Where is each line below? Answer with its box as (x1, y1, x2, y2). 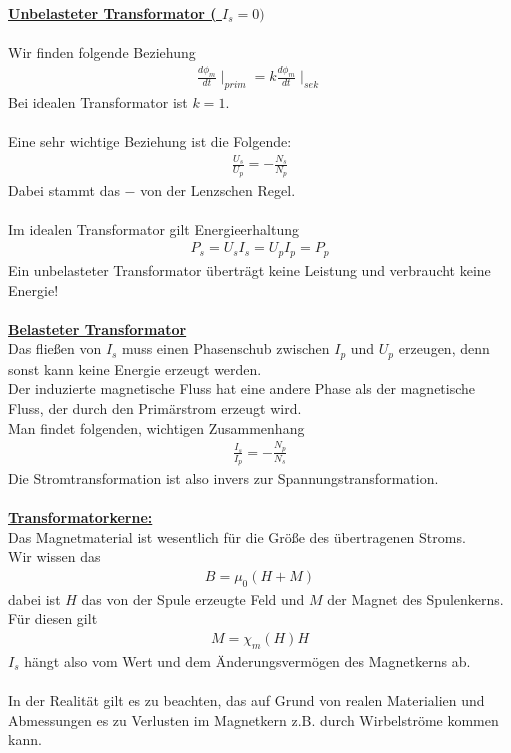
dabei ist (8, 588, 61, 609)
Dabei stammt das (8, 179, 120, 200)
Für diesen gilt (8, 608, 98, 629)
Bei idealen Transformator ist (8, 91, 188, 112)
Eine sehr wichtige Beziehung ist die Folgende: (8, 131, 292, 152)
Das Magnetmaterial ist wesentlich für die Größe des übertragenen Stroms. (8, 526, 466, 547)
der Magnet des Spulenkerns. (327, 588, 504, 609)
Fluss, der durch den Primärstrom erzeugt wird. (8, 397, 302, 418)
